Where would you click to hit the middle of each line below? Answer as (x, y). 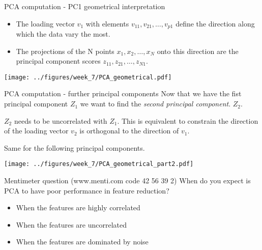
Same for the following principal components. (75, 147)
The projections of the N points (65, 51)
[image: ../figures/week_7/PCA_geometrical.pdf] (88, 77)
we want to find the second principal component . (155, 104)
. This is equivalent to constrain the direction (188, 120)
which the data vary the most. (63, 34)
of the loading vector (36, 131)
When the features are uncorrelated (71, 224)
